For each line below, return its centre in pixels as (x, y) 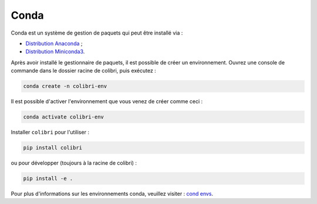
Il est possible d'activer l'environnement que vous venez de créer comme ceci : (107, 101)
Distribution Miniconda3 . (55, 52)
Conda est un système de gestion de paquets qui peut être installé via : (97, 33)
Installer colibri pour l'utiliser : (50, 132)
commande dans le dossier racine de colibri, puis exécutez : (84, 71)
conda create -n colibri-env (65, 86)
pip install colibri (53, 148)
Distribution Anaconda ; (54, 43)
